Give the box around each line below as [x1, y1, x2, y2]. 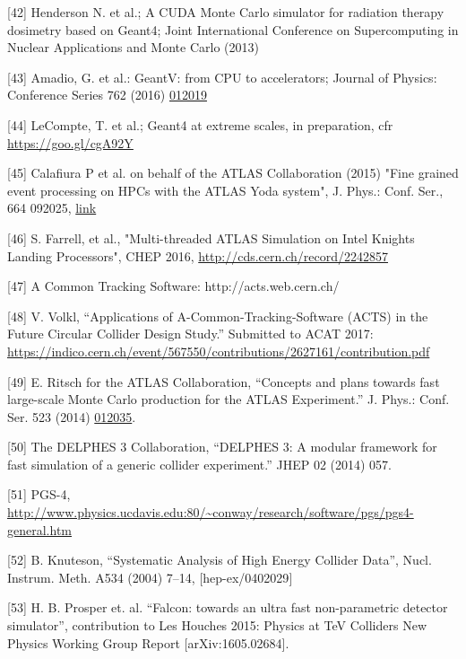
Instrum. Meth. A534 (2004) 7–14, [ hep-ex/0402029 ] [7, 567, 293, 586]
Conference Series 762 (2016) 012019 [7, 85, 207, 104]
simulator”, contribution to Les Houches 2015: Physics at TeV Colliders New [7, 616, 427, 635]
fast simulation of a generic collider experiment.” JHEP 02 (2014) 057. [7, 454, 393, 473]
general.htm [7, 520, 72, 539]
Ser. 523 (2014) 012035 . [7, 407, 136, 426]
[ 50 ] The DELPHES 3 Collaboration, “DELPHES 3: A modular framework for [7, 437, 437, 456]
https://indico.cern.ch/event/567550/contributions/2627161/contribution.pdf [7, 341, 430, 360]
